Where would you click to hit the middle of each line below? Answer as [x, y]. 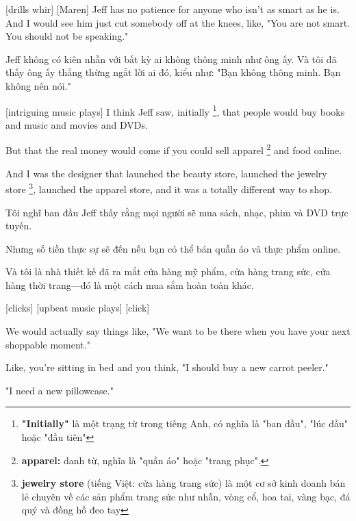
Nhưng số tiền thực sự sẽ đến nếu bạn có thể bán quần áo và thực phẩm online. [173, 248]
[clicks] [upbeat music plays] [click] [78, 308]
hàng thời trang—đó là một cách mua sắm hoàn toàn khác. [130, 284]
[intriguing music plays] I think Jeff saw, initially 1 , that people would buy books [175, 110]
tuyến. [19, 226]
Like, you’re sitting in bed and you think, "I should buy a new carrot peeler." [167, 367]
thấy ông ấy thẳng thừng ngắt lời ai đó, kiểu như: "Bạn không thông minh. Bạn [173, 72]
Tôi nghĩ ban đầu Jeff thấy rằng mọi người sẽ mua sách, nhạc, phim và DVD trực [177, 212]
